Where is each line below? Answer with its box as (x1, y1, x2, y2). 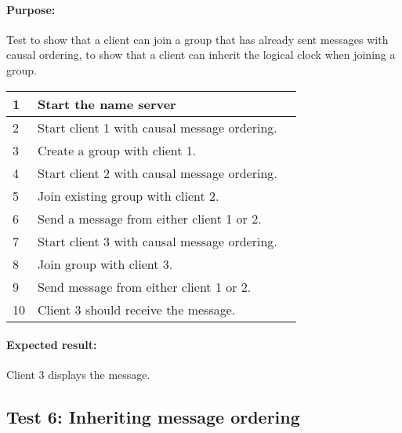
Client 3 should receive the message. (38, 300, 236, 318)
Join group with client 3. (38, 254, 173, 273)
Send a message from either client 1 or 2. (38, 209, 262, 227)
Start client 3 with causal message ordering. (38, 231, 277, 250)
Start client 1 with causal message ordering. (38, 118, 277, 136)
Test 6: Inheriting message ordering (6, 405, 300, 429)
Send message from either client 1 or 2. (38, 277, 252, 296)
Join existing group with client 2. (38, 186, 219, 205)
